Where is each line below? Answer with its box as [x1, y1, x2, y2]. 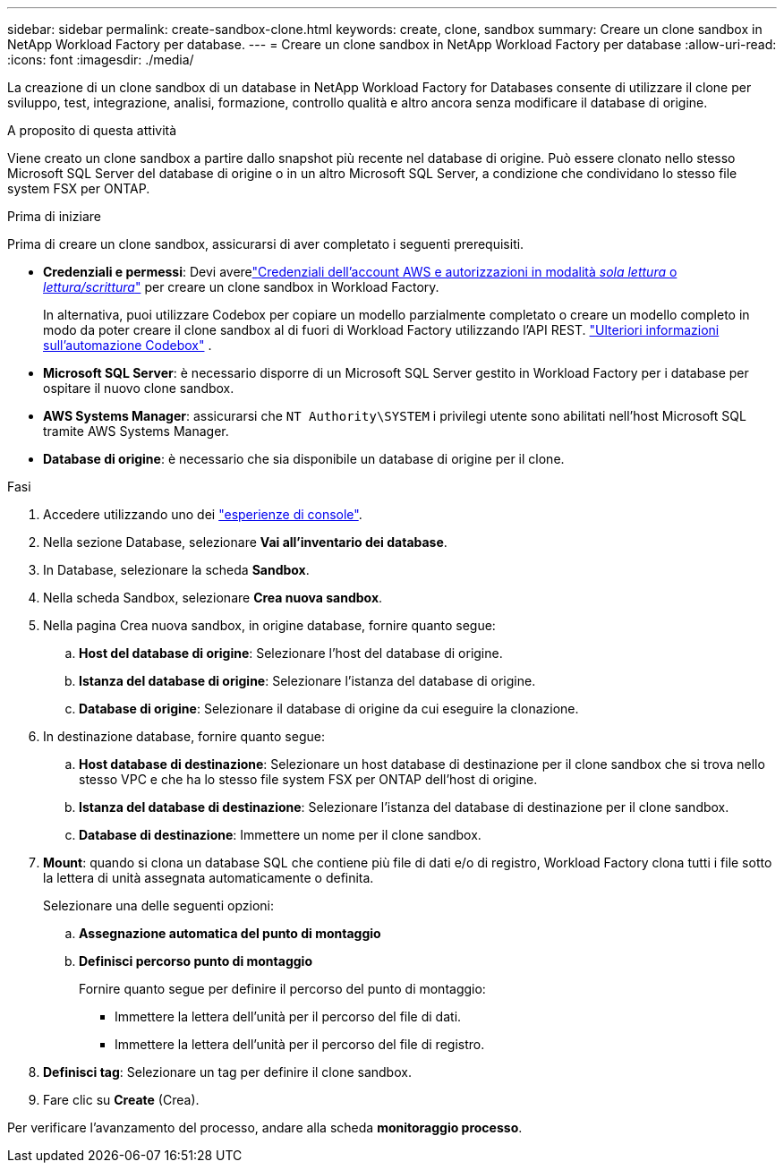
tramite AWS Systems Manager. [43, 423, 229, 439]
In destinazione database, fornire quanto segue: [43, 729, 325, 744]
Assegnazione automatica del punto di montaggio [79, 926, 381, 941]
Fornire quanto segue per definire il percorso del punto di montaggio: [79, 981, 486, 996]
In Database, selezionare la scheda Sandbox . [43, 562, 310, 577]
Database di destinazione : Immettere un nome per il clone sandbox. [79, 827, 481, 842]
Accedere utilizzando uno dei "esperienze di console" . [43, 507, 362, 522]
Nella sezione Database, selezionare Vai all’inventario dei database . [43, 534, 447, 550]
